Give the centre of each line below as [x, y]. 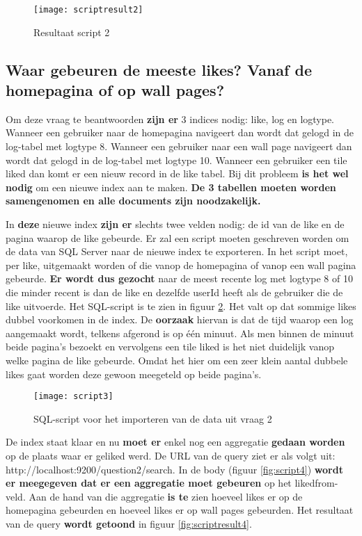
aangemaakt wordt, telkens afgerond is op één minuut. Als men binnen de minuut [180, 333]
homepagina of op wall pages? [115, 90]
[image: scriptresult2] [88, 10]
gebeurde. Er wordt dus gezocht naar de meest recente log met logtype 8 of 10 [179, 278]
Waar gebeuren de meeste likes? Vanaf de [159, 69]
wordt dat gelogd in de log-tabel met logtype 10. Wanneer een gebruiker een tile [176, 160]
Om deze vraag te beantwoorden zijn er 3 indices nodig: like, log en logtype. [170, 119]
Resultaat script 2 [72, 32]
